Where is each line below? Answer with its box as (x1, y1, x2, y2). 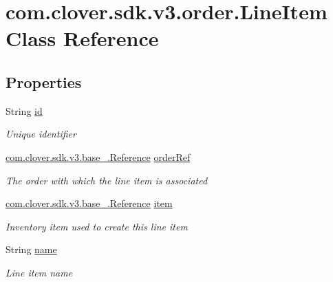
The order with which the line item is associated (6, 173, 208, 187)
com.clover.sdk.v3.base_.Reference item (6, 196, 173, 210)
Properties (6, 71, 82, 92)
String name (6, 242, 57, 257)
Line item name (6, 265, 73, 279)
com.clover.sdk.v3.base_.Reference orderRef (6, 149, 191, 164)
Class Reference (6, 24, 159, 52)
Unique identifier (6, 127, 76, 141)
